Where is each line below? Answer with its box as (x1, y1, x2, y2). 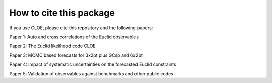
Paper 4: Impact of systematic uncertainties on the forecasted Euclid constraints (9, 61, 176, 67)
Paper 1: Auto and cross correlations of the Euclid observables (9, 34, 139, 40)
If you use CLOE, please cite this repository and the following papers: (9, 25, 153, 31)
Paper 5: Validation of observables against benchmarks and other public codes (9, 70, 173, 77)
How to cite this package (9, 7, 115, 18)
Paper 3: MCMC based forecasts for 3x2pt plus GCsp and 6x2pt (9, 52, 143, 58)
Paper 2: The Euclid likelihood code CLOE (9, 43, 96, 49)
